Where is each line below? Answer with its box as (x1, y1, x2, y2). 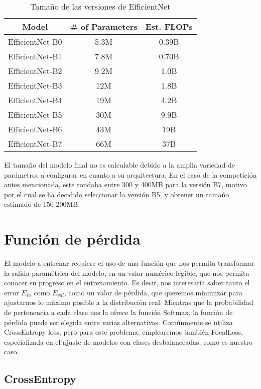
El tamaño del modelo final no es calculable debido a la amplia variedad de (4, 160, 235, 170)
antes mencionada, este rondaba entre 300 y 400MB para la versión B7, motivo (4, 179, 247, 190)
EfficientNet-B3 (8, 80, 62, 91)
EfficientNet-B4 (8, 94, 62, 106)
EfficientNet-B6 (8, 123, 62, 135)
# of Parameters (70, 21, 138, 32)
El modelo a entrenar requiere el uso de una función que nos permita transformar (4, 258, 254, 268)
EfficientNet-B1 (8, 50, 62, 62)
